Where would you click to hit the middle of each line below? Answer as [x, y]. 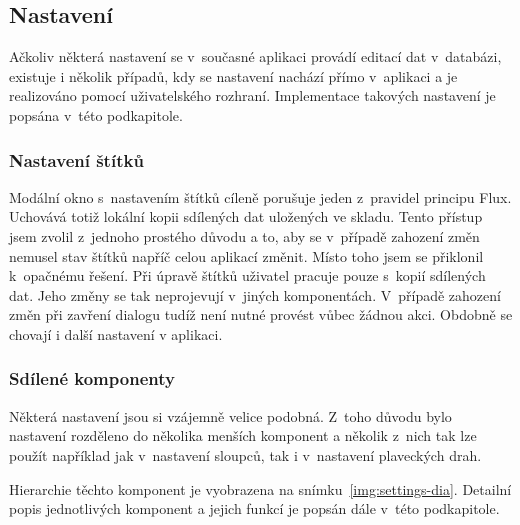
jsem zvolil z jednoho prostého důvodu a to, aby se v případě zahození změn [244, 235]
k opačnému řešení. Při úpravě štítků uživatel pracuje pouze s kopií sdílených [247, 275]
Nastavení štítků [76, 159]
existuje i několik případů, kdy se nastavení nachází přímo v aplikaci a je [233, 75]
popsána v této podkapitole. [96, 114]
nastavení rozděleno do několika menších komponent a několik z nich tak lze [243, 435]
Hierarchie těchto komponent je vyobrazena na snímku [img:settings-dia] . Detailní [260, 488]
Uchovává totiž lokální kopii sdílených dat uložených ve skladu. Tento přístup [246, 216]
